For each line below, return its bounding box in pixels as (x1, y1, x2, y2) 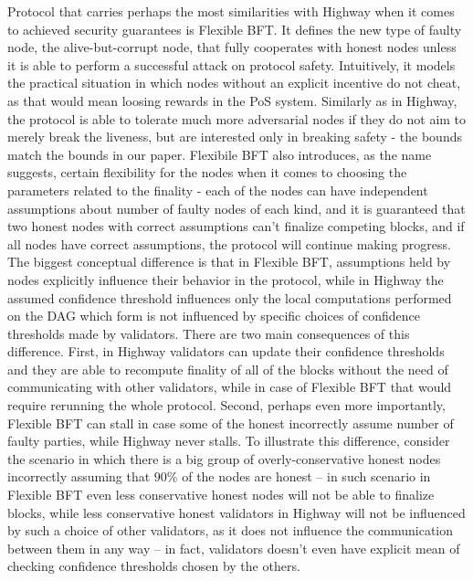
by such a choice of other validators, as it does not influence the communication (7, 521, 454, 540)
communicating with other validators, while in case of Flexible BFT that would (7, 377, 452, 396)
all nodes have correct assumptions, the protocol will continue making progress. (7, 234, 451, 253)
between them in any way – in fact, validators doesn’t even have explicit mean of (7, 538, 460, 557)
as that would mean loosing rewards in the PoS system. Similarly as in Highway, (7, 90, 457, 110)
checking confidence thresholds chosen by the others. (7, 556, 300, 576)
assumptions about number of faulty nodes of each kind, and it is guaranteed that (7, 198, 466, 217)
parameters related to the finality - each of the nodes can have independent (7, 180, 428, 199)
